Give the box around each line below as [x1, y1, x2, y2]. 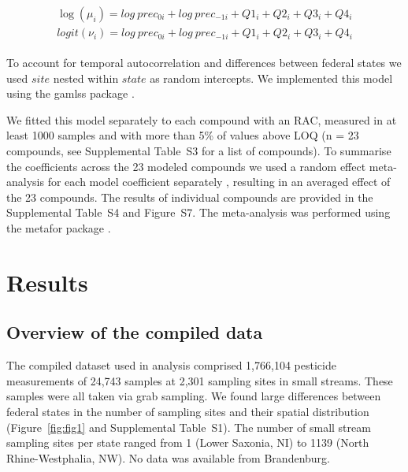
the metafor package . [6, 220, 111, 236]
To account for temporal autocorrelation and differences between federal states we [6, 54, 402, 71]
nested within [53, 69, 119, 86]
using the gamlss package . [6, 85, 135, 102]
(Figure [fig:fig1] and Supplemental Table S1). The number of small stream [6, 418, 371, 435]
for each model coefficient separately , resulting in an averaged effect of [47, 173, 391, 190]
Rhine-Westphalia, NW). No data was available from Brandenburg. [6, 449, 330, 466]
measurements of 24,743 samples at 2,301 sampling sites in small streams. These [6, 372, 393, 388]
